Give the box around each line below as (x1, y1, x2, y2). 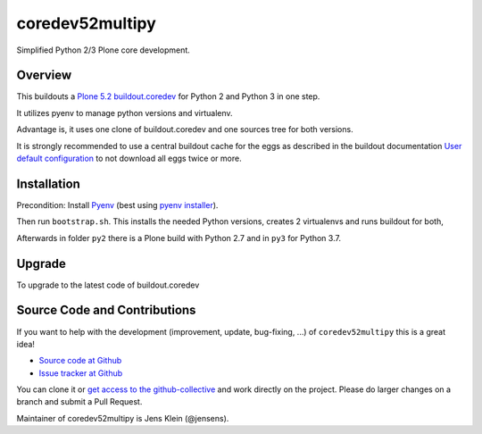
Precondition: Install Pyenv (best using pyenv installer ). (16, 199, 219, 210)
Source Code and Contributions (16, 303, 196, 318)
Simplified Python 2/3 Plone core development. (16, 45, 191, 55)
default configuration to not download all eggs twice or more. (16, 153, 242, 164)
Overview (16, 68, 72, 83)
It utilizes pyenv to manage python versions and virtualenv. (16, 107, 233, 118)
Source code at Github (38, 355, 122, 366)
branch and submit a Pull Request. (16, 396, 143, 407)
